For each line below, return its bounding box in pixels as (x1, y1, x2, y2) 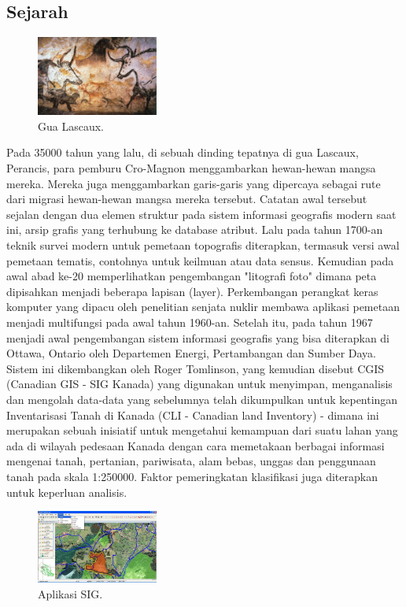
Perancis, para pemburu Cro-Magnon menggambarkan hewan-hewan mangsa (6, 160, 376, 176)
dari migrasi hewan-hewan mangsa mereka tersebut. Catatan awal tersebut (6, 191, 367, 207)
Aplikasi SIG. (38, 585, 103, 601)
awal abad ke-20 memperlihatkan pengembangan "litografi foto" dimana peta (6, 268, 377, 284)
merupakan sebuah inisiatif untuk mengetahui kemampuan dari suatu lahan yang (6, 422, 398, 439)
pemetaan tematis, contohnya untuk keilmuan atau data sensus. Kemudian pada (6, 252, 394, 268)
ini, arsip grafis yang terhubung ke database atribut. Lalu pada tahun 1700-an (6, 221, 383, 238)
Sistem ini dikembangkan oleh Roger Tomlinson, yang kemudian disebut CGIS (6, 360, 385, 376)
